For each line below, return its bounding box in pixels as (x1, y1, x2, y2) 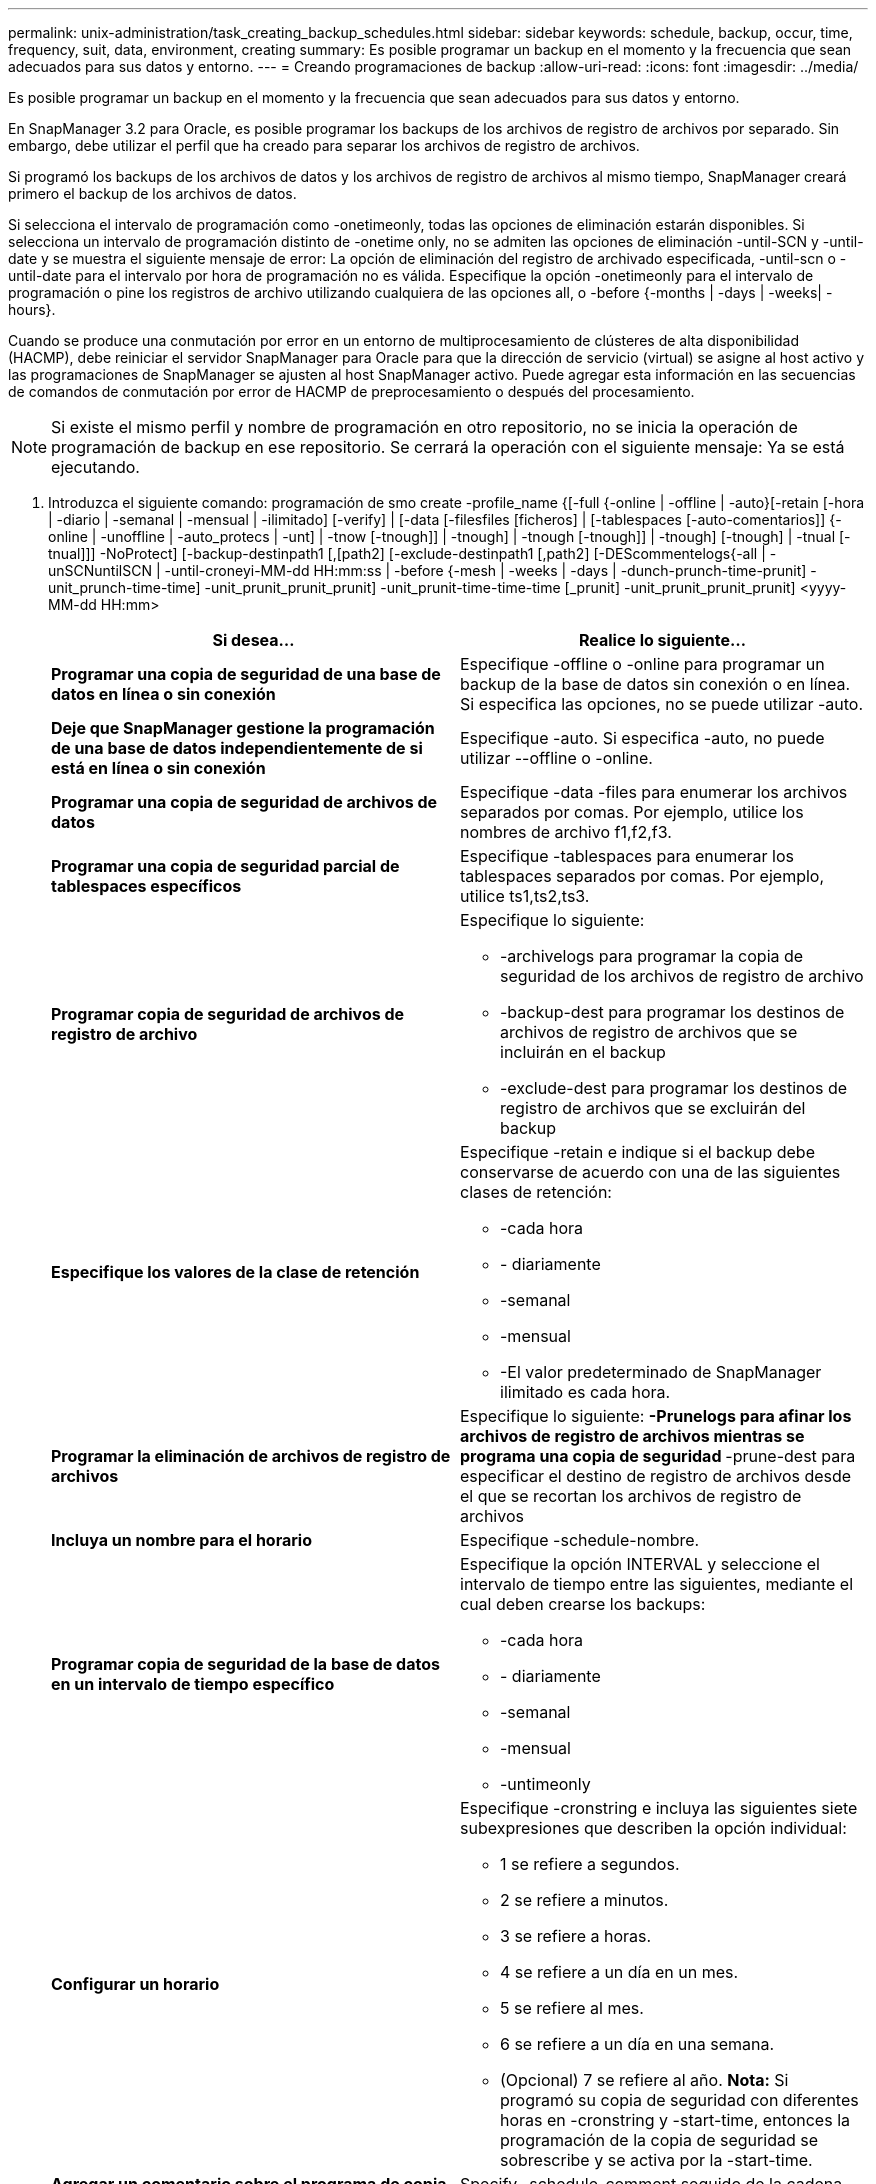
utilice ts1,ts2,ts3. (460, 886, 590, 906)
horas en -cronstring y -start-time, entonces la (500, 2110, 850, 2130)
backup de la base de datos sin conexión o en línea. (460, 674, 851, 694)
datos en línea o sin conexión (51, 684, 276, 704)
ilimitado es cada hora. (500, 1382, 671, 1402)
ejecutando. (51, 457, 140, 477)
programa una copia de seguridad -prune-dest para (460, 1446, 856, 1466)
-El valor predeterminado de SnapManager (500, 1362, 822, 1382)
